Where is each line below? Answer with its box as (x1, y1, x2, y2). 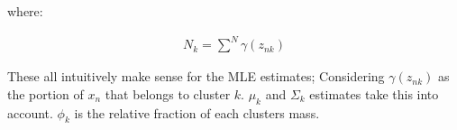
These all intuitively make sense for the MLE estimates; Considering (7, 67, 385, 86)
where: (7, 2, 43, 20)
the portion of (7, 84, 84, 103)
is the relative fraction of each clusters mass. (74, 103, 320, 122)
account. (7, 103, 53, 122)
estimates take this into (309, 84, 439, 103)
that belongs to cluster (105, 84, 231, 103)
